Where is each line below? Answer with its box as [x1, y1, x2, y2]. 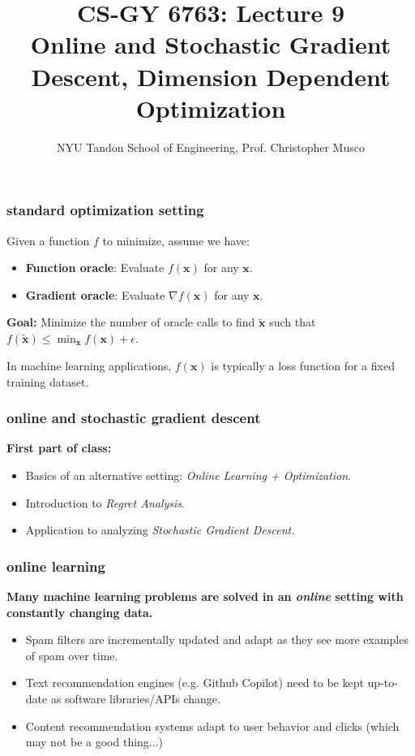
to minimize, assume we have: [102, 231, 250, 248]
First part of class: [6, 439, 112, 456]
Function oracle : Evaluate [25, 259, 165, 276]
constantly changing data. [6, 603, 153, 620]
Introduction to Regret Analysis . [25, 494, 185, 511]
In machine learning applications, [6, 356, 172, 374]
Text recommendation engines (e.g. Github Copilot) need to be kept [25, 674, 364, 691]
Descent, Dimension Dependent [31, 59, 391, 93]
